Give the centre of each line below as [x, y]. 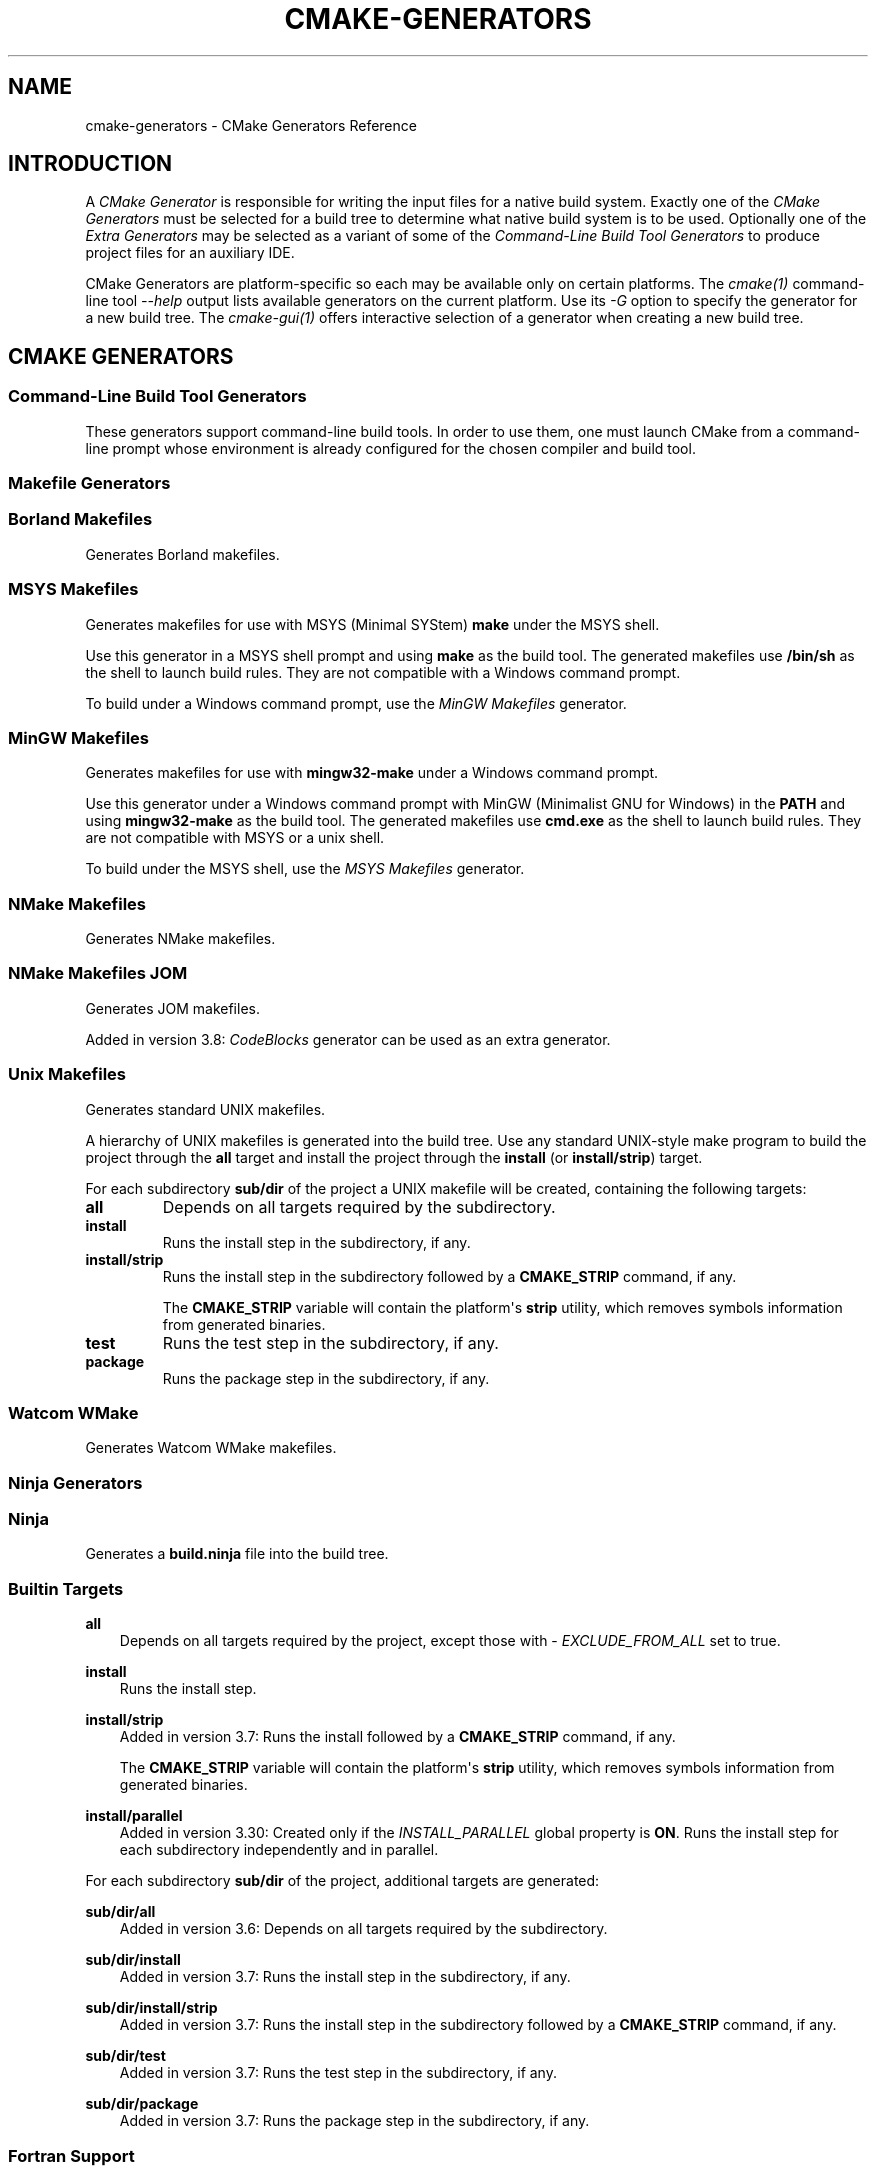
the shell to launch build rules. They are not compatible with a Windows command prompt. [383, 672]
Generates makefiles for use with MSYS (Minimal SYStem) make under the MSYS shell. [372, 624]
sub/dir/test [125, 2056]
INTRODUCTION [90, 164]
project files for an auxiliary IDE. [190, 253]
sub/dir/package [142, 2104]
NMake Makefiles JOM [98, 973]
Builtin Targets [66, 1588]
